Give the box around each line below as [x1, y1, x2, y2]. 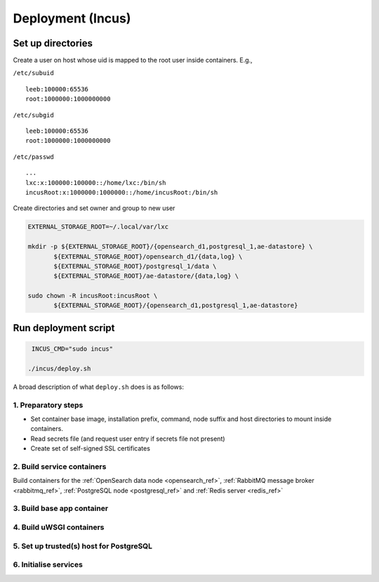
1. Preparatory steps [13, 400, 84, 410]
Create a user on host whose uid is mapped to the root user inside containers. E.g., [13, 56, 253, 65]
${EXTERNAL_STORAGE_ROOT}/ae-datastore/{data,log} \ [53, 272, 239, 280]
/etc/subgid [13, 111, 54, 119]
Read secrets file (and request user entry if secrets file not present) [30, 434, 225, 443]
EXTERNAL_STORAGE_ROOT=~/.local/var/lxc [27, 223, 168, 231]
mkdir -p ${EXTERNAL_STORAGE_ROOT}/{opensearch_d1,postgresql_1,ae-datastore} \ [27, 242, 313, 251]
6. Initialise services [13, 560, 84, 569]
